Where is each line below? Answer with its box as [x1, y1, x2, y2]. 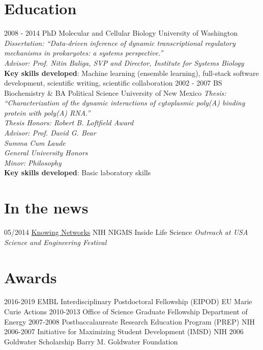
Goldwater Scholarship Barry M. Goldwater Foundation [4, 336, 178, 346]
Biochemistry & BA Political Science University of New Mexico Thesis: [4, 87, 226, 98]
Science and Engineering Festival [4, 236, 107, 247]
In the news [4, 197, 89, 218]
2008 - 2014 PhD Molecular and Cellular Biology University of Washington [4, 28, 238, 38]
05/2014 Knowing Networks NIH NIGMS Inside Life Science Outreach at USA [4, 227, 248, 237]
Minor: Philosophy [4, 157, 62, 168]
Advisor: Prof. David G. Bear [4, 127, 96, 138]
